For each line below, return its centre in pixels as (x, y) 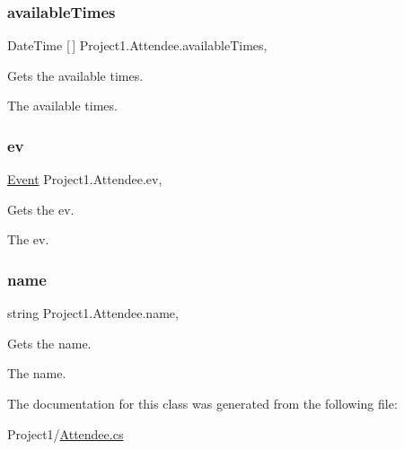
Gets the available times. (75, 75)
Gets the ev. (41, 209)
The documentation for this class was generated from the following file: (202, 403)
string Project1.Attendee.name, (93, 313)
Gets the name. (49, 343)
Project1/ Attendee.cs (66, 433)
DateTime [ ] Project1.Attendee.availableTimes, (137, 45)
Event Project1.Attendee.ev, (85, 179)
